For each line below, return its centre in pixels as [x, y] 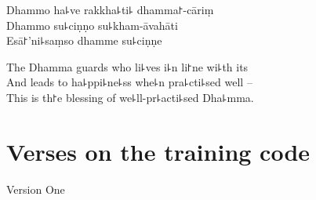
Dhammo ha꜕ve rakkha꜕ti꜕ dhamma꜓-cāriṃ [110, 9]
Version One [36, 189]
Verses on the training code [158, 151]
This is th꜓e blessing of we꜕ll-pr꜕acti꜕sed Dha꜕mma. [130, 97]
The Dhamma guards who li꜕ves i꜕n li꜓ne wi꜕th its [127, 66]
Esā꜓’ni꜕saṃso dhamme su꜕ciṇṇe [84, 40]
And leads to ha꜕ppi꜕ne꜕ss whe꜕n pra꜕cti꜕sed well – [129, 82]
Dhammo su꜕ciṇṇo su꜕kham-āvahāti [92, 25]
